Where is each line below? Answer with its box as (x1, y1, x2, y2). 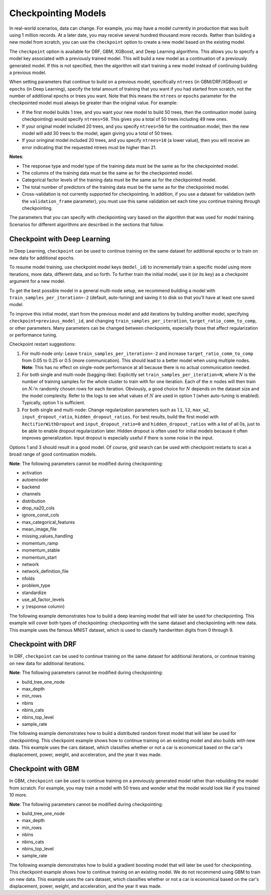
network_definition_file (22, 568, 69, 574)
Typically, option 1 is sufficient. (22, 400, 85, 406)
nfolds (22, 575, 35, 581)
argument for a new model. (9, 278, 65, 284)
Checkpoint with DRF (9, 640, 77, 649)
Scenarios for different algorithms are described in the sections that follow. (9, 221, 164, 228)
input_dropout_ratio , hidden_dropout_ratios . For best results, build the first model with (22, 414, 219, 420)
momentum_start (22, 554, 57, 560)
